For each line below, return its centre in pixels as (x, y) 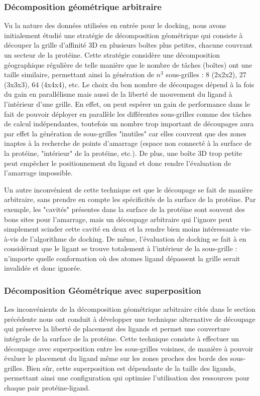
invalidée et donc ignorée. (43, 268)
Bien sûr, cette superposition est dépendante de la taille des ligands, (131, 368)
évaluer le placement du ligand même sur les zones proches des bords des (116, 358)
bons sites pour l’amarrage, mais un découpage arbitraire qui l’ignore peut (118, 219)
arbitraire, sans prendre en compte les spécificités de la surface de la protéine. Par (130, 199)
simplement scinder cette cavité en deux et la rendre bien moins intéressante (121, 229)
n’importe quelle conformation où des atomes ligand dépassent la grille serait (122, 258)
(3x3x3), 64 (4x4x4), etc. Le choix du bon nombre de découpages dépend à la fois (129, 84)
